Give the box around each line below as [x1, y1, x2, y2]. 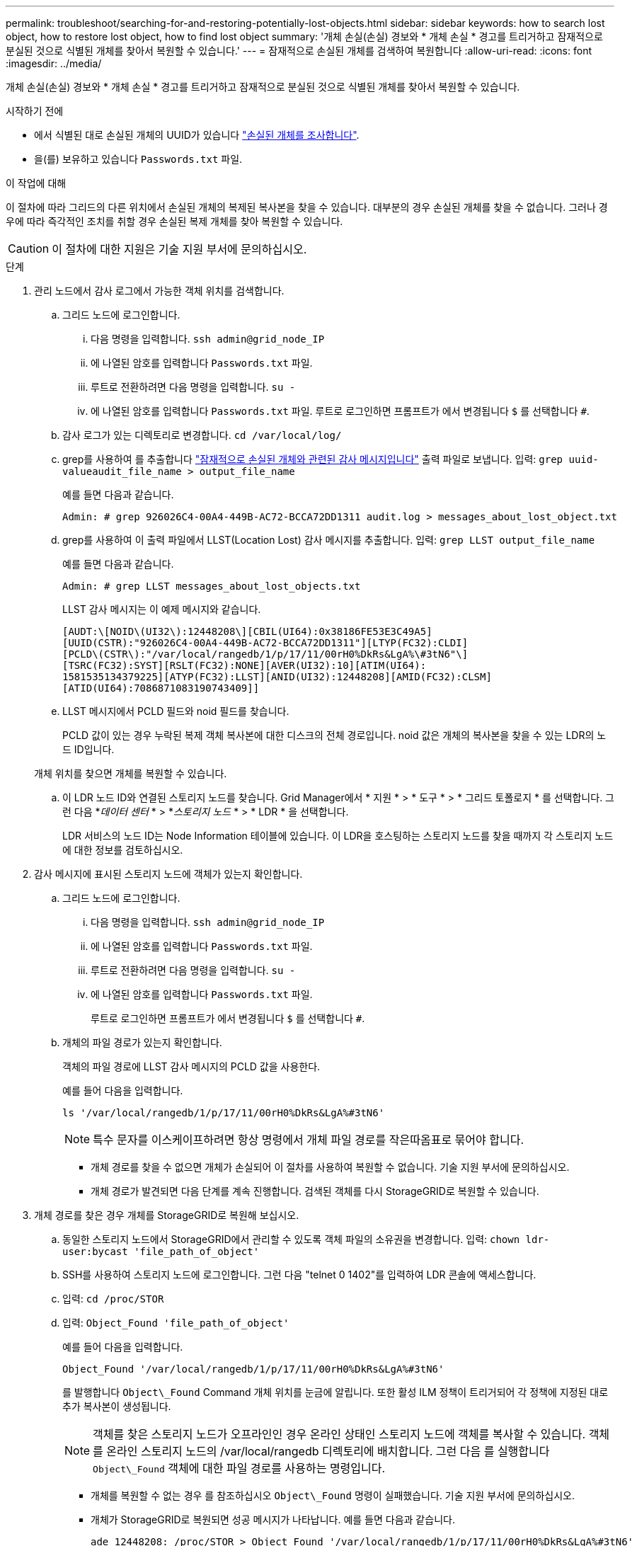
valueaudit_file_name [62, 466, 182, 477]
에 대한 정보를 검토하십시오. [62, 844, 183, 856]
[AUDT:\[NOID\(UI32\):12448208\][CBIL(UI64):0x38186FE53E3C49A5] [62, 626, 432, 637]
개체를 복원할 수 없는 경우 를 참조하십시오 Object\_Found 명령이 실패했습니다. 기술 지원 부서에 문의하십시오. [91, 1489, 575, 1501]
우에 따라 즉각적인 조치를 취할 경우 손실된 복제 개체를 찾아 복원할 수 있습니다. [6, 215, 343, 227]
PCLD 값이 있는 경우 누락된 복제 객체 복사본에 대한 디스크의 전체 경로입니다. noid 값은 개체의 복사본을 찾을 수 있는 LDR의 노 [62, 729, 607, 741]
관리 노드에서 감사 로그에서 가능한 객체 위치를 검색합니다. [34, 285, 285, 297]
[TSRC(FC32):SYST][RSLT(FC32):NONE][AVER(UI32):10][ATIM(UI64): [62, 660, 427, 671]
